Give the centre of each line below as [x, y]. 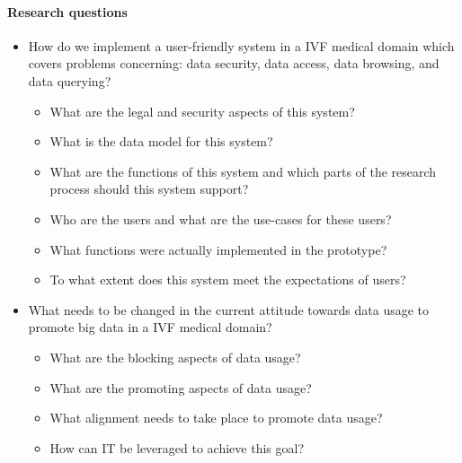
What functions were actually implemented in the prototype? [218, 249]
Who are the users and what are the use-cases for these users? [221, 218]
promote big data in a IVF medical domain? [150, 327]
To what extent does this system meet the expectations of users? [228, 280]
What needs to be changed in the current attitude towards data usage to [229, 309]
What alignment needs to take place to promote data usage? [216, 418]
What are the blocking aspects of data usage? [175, 357]
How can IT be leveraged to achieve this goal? [177, 447]
